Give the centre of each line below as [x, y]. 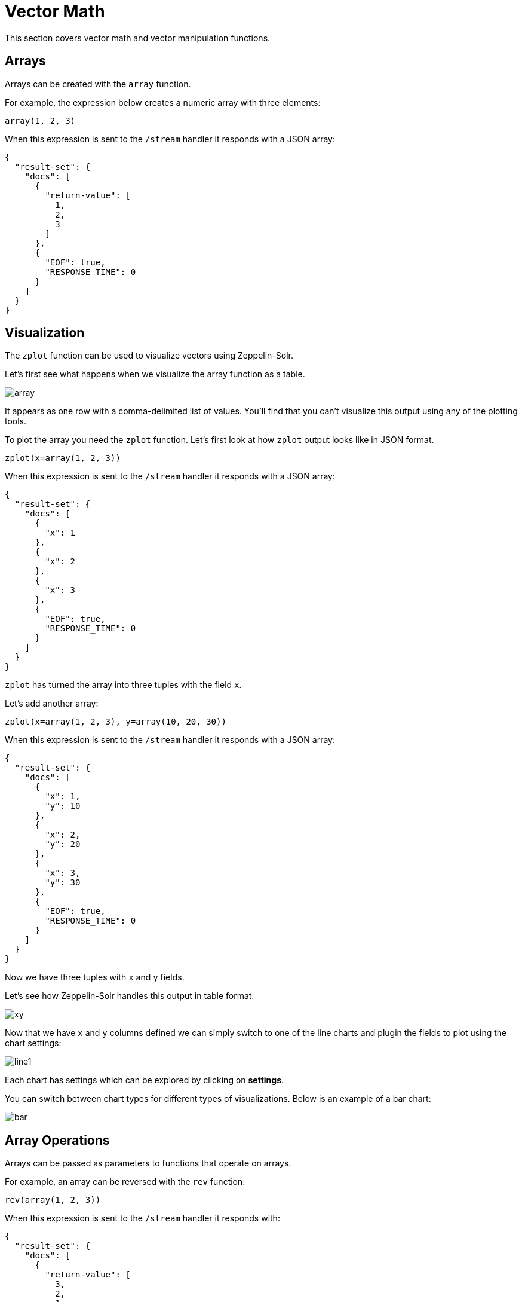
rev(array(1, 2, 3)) [53, 1200]
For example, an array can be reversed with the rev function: [125, 1182]
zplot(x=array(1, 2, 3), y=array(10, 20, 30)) [116, 722]
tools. [16, 421]
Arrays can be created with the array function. [98, 84]
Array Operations [57, 1140]
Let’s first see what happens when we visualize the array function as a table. [155, 374]
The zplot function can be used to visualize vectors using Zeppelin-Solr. [149, 356]
